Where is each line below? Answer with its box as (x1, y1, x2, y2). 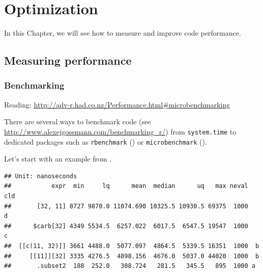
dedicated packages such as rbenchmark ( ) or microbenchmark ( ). (4, 136, 207, 147)
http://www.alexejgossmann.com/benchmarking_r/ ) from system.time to (4, 126, 237, 137)
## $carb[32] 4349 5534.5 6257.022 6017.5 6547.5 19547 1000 (4, 222, 248, 230)
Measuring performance (4, 52, 132, 68)
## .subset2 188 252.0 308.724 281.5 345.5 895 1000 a (4, 262, 255, 270)
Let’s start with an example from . (4, 153, 112, 164)
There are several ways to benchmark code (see (4, 116, 151, 127)
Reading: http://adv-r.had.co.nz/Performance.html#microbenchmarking (4, 99, 230, 110)
